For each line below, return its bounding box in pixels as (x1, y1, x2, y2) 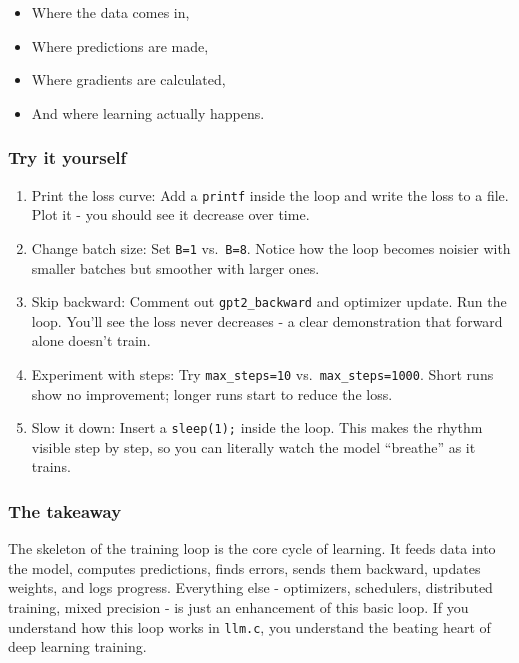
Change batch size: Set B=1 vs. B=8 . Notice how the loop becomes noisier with (31, 237, 511, 258)
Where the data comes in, (31, 2, 190, 22)
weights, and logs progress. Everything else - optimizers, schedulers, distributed (8, 577, 493, 598)
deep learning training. (8, 636, 147, 657)
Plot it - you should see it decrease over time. (31, 204, 310, 225)
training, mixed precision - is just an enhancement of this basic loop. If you (8, 597, 469, 618)
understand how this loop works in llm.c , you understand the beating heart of (8, 616, 491, 637)
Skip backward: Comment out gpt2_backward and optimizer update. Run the (31, 291, 507, 312)
